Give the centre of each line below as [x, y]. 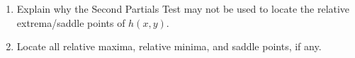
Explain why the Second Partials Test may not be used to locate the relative [183, 8]
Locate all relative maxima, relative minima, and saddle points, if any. [169, 46]
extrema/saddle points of [71, 22]
